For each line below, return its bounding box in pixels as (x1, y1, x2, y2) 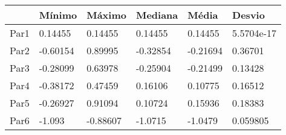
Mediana (135, 8, 178, 22)
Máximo (86, 8, 126, 22)
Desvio (232, 8, 265, 22)
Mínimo (39, 8, 77, 22)
